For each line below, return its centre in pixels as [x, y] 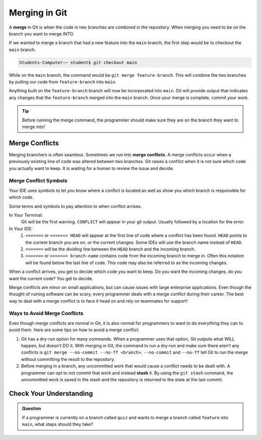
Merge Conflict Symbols [38, 181]
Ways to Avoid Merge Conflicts [46, 313]
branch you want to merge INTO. [42, 34]
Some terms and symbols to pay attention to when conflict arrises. [75, 206]
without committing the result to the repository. [68, 359]
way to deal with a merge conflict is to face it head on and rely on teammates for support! [98, 301]
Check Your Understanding [51, 393]
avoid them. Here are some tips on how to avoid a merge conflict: [74, 330]
